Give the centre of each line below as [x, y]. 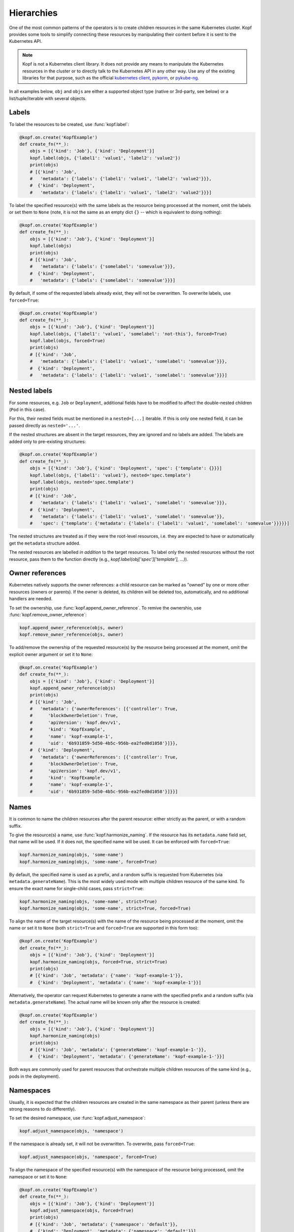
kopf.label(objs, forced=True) [67, 341]
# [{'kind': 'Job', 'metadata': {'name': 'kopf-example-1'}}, [106, 975]
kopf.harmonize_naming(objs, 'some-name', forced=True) [88, 862]
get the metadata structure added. [45, 543]
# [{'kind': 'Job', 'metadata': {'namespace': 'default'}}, [104, 1224]
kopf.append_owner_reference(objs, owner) [71, 628]
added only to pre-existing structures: [48, 442]
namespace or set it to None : [38, 1177]
